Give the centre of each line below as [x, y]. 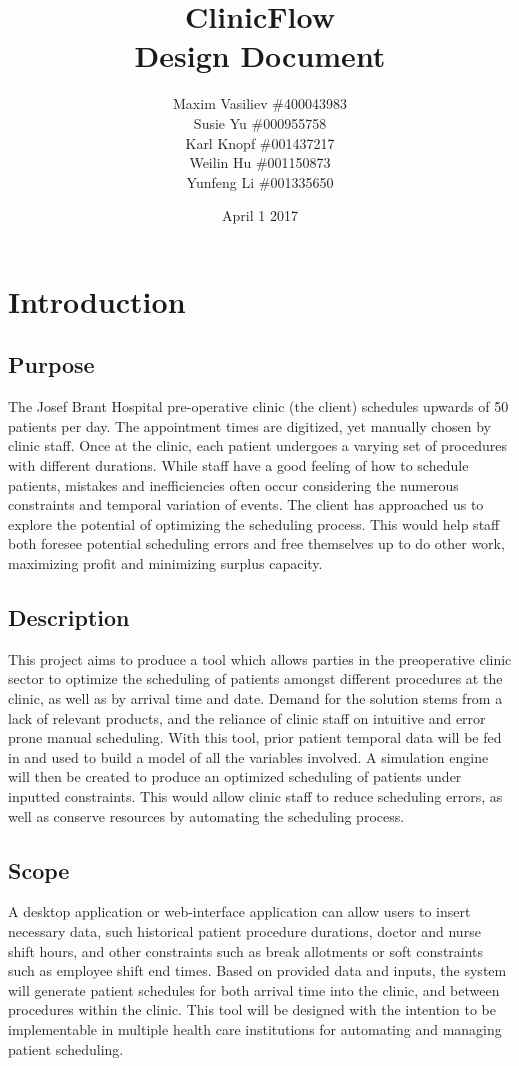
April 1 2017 [260, 215]
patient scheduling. [66, 1048]
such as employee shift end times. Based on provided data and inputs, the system [257, 970]
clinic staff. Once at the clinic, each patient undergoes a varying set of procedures [257, 445]
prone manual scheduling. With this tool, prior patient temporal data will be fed [255, 737]
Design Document [260, 55]
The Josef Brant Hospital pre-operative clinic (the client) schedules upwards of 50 [258, 406]
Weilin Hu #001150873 [260, 162]
